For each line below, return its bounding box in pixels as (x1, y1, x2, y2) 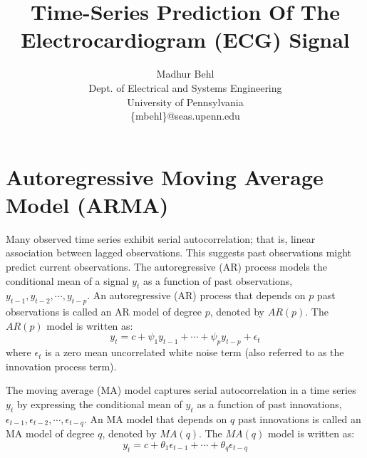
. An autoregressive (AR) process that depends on (87, 288, 306, 303)
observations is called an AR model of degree (6, 304, 202, 319)
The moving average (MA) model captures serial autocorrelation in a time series (6, 382, 356, 397)
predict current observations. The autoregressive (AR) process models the (6, 259, 327, 274)
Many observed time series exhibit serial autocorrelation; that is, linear (6, 231, 316, 246)
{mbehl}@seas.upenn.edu (130, 108, 240, 123)
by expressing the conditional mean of (16, 396, 182, 411)
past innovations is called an (237, 411, 361, 426)
